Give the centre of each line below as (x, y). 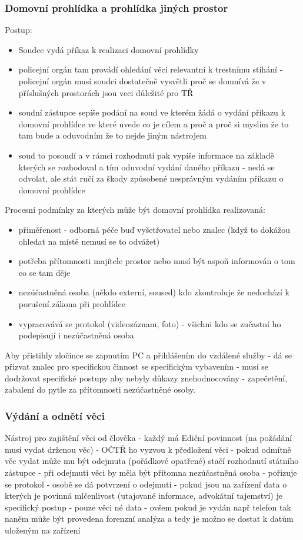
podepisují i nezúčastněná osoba (76, 335)
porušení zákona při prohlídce (72, 303)
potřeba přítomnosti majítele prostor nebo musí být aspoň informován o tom (157, 261)
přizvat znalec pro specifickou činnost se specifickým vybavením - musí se (137, 366)
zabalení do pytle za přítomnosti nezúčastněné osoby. (100, 389)
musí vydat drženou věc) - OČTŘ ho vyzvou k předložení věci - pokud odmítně (148, 449)
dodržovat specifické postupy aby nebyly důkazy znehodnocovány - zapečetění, (146, 378)
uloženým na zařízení (43, 530)
